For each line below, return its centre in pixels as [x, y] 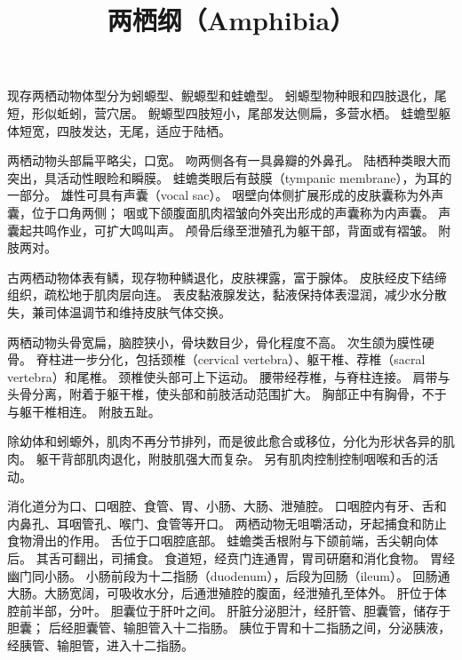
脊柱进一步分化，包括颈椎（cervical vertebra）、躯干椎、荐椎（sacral [231, 359]
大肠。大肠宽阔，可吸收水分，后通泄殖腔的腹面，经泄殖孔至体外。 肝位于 [221, 593]
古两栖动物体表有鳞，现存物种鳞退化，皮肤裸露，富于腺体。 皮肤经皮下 [215, 277]
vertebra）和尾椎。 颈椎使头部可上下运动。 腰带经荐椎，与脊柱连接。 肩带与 [229, 376]
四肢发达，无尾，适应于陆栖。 [143, 130]
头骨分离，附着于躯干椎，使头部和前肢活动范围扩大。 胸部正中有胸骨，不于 [227, 394]
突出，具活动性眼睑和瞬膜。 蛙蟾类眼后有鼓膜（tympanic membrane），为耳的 [230, 177]
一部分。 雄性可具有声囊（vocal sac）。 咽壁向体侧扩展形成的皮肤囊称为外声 [226, 195]
